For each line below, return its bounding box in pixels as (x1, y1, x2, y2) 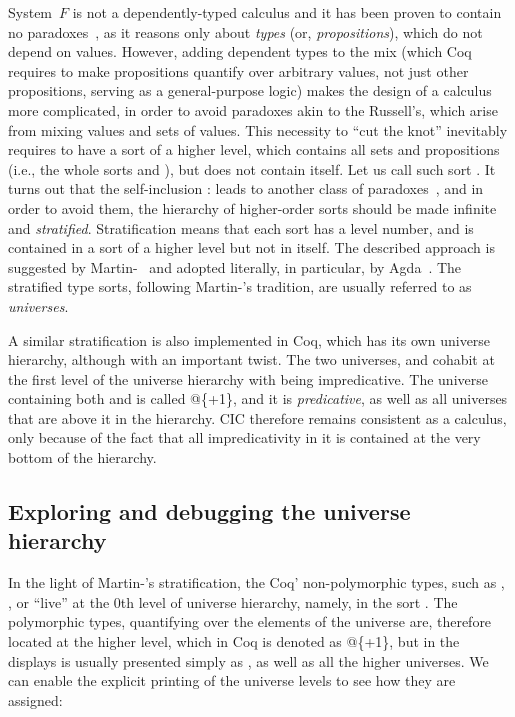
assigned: (8, 689, 63, 710)
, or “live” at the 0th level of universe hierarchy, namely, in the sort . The (8, 591, 458, 612)
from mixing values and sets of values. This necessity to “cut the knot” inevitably (8, 119, 508, 140)
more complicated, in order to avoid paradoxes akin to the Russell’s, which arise (8, 99, 498, 120)
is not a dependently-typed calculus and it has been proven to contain (72, 2, 502, 22)
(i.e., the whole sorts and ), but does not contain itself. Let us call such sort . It (8, 158, 496, 179)
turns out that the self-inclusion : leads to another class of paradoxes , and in (8, 178, 484, 199)
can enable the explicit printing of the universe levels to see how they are (8, 670, 456, 691)
